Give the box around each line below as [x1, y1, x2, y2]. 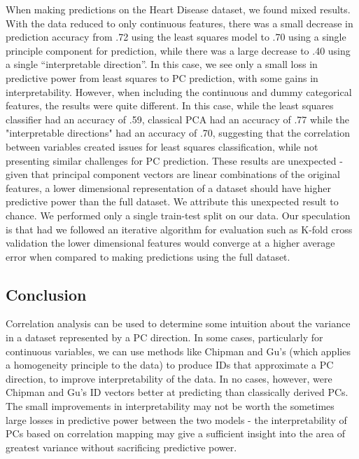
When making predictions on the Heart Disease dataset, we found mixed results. [6, 2, 351, 16]
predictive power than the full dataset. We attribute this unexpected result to [6, 194, 339, 209]
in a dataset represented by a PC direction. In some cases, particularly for [6, 330, 323, 345]
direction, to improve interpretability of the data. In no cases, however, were [6, 371, 332, 385]
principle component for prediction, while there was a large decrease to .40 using [6, 43, 351, 57]
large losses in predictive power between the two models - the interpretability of [6, 412, 347, 427]
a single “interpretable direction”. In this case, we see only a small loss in [6, 57, 318, 71]
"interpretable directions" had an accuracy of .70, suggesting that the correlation [6, 125, 351, 140]
